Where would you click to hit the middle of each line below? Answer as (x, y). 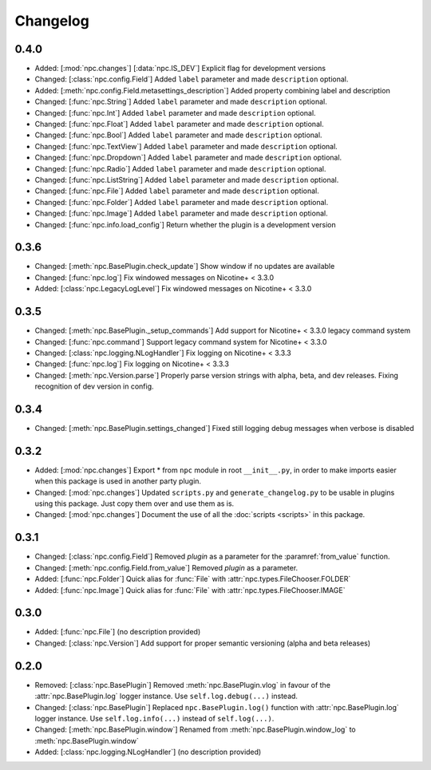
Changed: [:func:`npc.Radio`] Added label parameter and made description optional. (180, 168)
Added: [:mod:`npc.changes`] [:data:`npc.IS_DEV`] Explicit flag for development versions (180, 69)
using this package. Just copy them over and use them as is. (134, 503)
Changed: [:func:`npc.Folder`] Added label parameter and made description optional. (182, 202)
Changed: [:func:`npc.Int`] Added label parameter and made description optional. (175, 113)
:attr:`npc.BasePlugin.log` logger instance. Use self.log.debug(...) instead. (166, 696)
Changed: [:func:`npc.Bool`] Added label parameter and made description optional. (178, 135)
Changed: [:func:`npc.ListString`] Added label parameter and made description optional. (187, 180)
